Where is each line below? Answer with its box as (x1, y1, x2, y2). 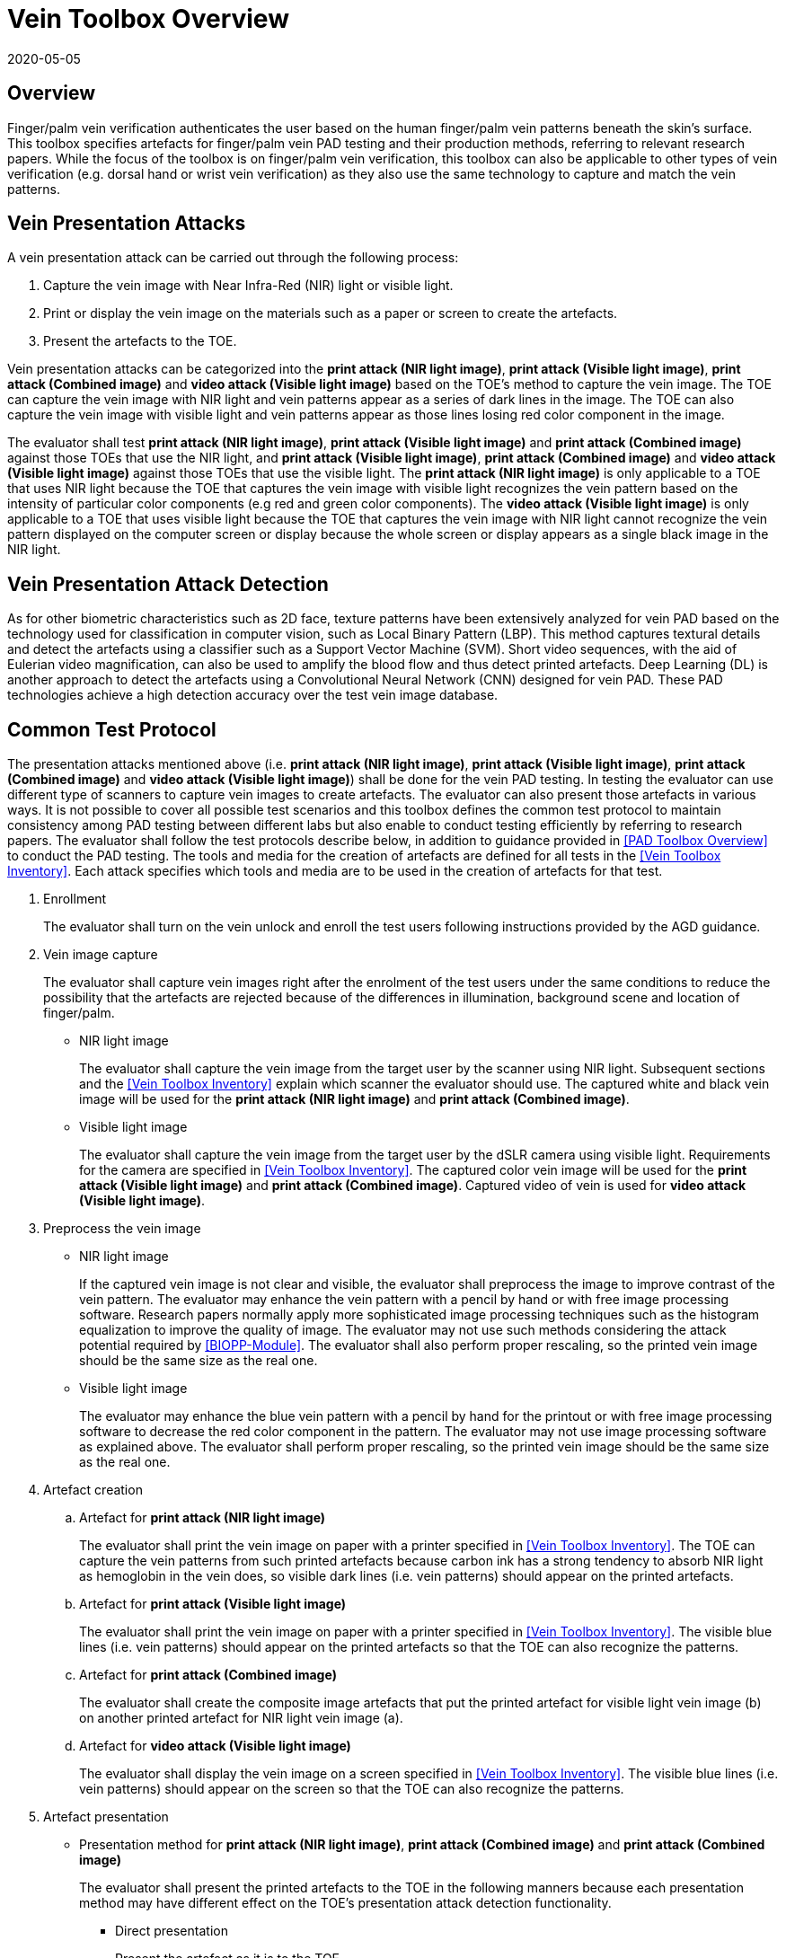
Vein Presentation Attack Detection (7, 572, 329, 595)
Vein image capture (43, 947, 158, 963)
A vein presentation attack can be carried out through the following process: (7, 250, 459, 266)
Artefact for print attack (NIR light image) (79, 1510, 326, 1526)
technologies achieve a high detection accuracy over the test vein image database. (7, 687, 499, 703)
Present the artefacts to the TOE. (43, 333, 237, 349)
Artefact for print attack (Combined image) (79, 1667, 337, 1683)
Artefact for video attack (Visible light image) (79, 1738, 351, 1754)
